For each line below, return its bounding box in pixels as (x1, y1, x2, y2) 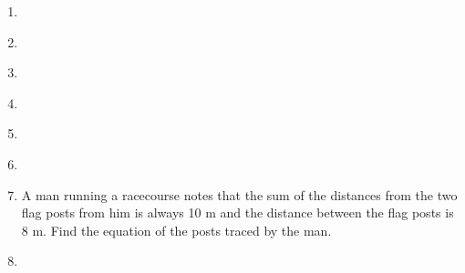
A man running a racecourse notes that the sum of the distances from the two (21, 185, 458, 204)
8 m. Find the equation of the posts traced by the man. (21, 220, 332, 239)
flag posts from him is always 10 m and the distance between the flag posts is (21, 203, 454, 222)
